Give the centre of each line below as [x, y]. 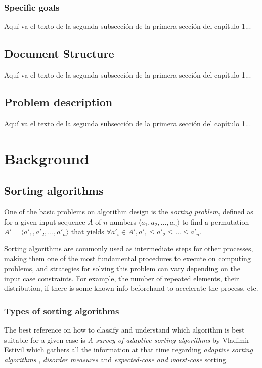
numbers [123, 221]
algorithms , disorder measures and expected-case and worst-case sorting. [116, 359]
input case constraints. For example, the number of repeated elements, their [122, 278]
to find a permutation [215, 221]
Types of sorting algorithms [62, 310]
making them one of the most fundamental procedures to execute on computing [127, 258]
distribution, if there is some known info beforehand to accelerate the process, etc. [131, 288]
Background [47, 158]
